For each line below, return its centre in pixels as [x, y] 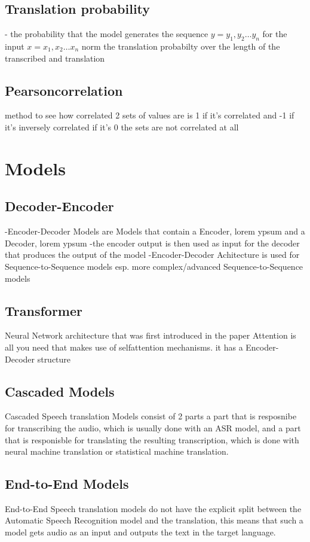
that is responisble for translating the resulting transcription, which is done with [152, 439]
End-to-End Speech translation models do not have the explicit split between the [153, 508]
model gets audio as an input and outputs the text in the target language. [140, 532]
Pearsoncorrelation [64, 90]
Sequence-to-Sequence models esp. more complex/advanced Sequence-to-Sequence [154, 266]
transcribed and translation [55, 58]
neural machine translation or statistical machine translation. [117, 451]
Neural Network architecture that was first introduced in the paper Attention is [151, 335]
